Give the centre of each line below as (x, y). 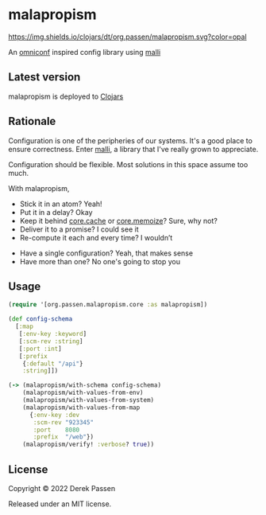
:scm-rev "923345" (63, 422)
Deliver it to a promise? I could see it (79, 229)
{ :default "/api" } (53, 364)
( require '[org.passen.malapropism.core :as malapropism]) (108, 305)
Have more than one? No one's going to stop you (100, 261)
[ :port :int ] (40, 349)
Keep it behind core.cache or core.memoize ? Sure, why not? (119, 220)
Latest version (44, 77)
